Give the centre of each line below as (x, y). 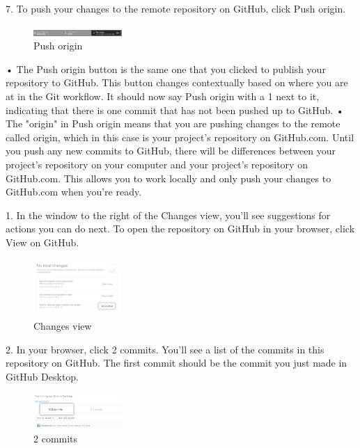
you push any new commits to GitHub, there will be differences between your (171, 151)
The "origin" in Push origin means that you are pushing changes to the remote (173, 123)
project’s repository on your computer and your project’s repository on (157, 164)
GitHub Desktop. (42, 376)
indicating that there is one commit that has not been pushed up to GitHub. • (175, 110)
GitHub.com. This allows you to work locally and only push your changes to (169, 178)
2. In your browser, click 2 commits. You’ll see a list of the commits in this (165, 349)
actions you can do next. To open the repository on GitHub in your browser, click (180, 229)
